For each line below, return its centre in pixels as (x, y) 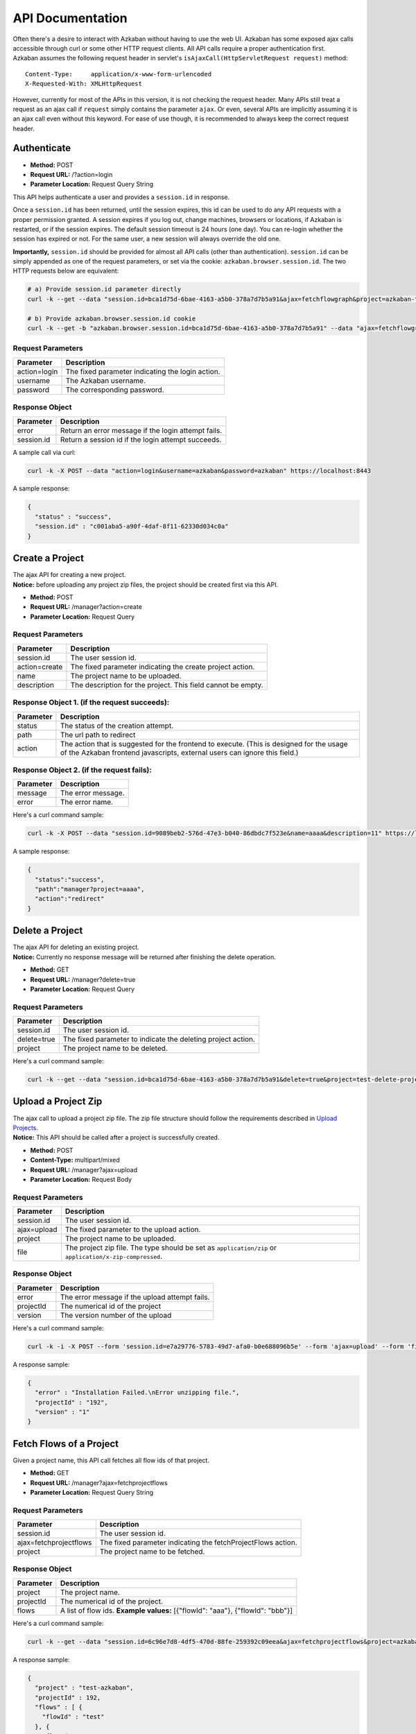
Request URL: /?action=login (71, 174)
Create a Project (49, 558)
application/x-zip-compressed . (114, 1257)
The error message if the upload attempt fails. (135, 1297)
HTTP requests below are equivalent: (66, 271)
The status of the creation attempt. (116, 726)
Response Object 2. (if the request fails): (82, 770)
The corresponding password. (115, 390)
